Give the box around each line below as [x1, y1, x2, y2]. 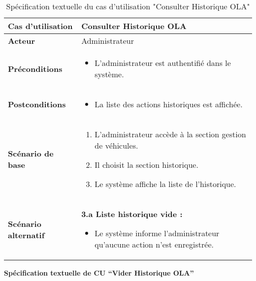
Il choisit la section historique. [95, 159, 198, 170]
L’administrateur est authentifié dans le [95, 57, 231, 68]
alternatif [8, 229, 45, 241]
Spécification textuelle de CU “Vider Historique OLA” [4, 268, 194, 278]
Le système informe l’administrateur [95, 227, 220, 239]
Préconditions [8, 62, 63, 74]
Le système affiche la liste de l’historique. [95, 178, 236, 189]
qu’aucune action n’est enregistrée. [95, 239, 214, 250]
